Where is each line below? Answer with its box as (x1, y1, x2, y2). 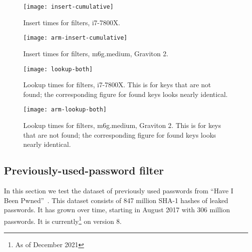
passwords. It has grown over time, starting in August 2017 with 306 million (4, 205, 230, 215)
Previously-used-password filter (4, 163, 164, 178)
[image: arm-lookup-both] (23, 106, 107, 113)
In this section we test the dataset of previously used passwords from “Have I (4, 185, 234, 195)
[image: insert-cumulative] (23, 3, 114, 10)
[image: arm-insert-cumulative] (23, 34, 127, 42)
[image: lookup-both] (23, 65, 93, 73)
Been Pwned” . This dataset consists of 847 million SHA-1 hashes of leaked (4, 195, 228, 205)
